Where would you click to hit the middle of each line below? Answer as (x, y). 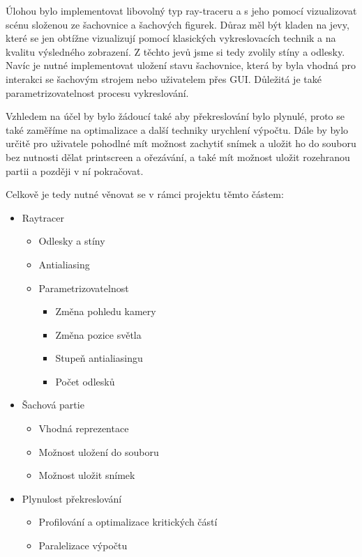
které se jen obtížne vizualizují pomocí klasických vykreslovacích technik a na (171, 38)
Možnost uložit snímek (87, 475)
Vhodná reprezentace (84, 428)
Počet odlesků (85, 381)
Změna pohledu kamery (106, 311)
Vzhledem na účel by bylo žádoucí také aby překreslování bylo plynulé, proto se (175, 116)
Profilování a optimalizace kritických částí (128, 522)
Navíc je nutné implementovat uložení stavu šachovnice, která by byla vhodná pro (181, 65)
